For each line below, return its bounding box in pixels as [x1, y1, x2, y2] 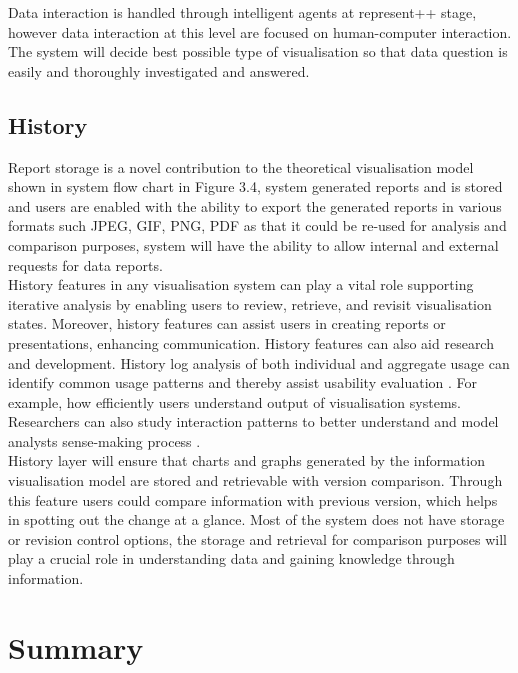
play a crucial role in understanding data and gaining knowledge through [8, 548, 455, 569]
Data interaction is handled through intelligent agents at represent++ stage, [8, 2, 477, 22]
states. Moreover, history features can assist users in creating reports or [8, 313, 446, 334]
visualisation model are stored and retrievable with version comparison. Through [8, 470, 503, 491]
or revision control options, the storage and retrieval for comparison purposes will [8, 528, 507, 549]
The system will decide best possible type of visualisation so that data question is [8, 41, 508, 62]
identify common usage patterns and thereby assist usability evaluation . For [8, 372, 478, 393]
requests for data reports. [8, 254, 163, 275]
